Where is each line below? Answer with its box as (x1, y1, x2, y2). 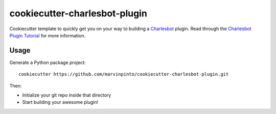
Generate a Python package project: (9, 59, 86, 65)
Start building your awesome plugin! (22, 99, 99, 105)
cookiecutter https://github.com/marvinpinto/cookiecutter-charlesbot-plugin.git (18, 72, 229, 77)
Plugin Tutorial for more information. (9, 32, 86, 38)
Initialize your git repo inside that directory (22, 92, 111, 98)
